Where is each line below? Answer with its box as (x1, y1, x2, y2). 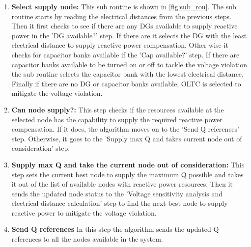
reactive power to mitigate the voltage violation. (11, 207, 157, 218)
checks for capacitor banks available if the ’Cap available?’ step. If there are (11, 49, 240, 59)
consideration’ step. (11, 143, 70, 153)
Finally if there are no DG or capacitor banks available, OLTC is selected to (11, 78, 241, 88)
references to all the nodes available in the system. (11, 234, 163, 244)
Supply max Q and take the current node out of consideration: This (11, 159, 245, 169)
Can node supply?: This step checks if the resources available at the (11, 104, 224, 114)
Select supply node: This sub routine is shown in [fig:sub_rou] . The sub (11, 1, 236, 11)
